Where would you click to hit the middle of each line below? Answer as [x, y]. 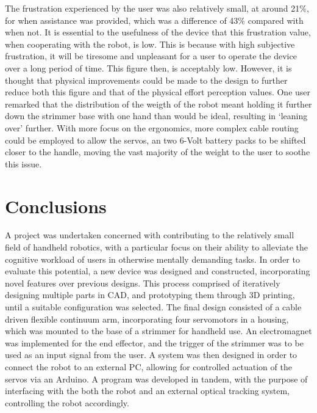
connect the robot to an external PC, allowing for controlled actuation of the [148, 366]
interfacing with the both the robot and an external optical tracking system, [148, 391]
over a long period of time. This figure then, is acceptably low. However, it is [148, 68]
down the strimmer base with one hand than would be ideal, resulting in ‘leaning [156, 116]
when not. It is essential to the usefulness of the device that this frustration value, [158, 32]
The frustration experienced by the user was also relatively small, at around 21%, [157, 8]
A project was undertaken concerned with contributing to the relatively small [150, 235]
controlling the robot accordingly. [67, 402]
